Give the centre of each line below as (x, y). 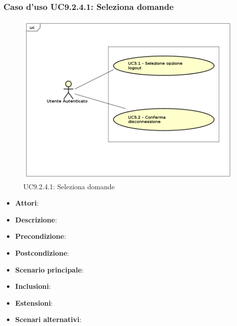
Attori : (27, 203)
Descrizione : (36, 219)
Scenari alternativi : (48, 319)
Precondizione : (41, 236)
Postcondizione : (42, 253)
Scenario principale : (49, 269)
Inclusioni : (33, 286)
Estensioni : (34, 302)
